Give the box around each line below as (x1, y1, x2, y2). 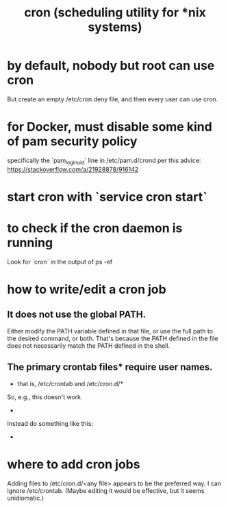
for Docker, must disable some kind (7, 119, 212, 135)
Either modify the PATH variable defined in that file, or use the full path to (7, 327, 214, 335)
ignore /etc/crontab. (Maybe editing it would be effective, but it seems (7, 486, 205, 494)
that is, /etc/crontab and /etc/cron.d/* (16, 379, 123, 388)
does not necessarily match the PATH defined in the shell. (7, 341, 170, 350)
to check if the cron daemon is (7, 220, 183, 236)
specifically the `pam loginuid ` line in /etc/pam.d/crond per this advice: (7, 156, 201, 166)
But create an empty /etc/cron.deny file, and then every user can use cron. (7, 94, 218, 103)
